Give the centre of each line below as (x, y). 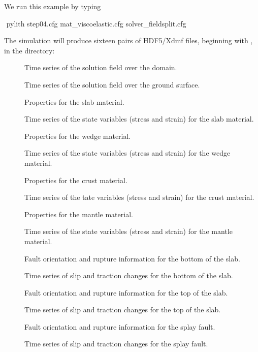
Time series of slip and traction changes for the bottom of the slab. (129, 275)
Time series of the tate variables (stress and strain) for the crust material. (139, 197)
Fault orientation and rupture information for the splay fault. (120, 326)
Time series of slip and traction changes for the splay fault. (116, 344)
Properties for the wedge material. (78, 136)
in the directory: (29, 50)
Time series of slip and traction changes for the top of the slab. (123, 310)
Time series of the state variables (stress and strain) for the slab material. (139, 119)
